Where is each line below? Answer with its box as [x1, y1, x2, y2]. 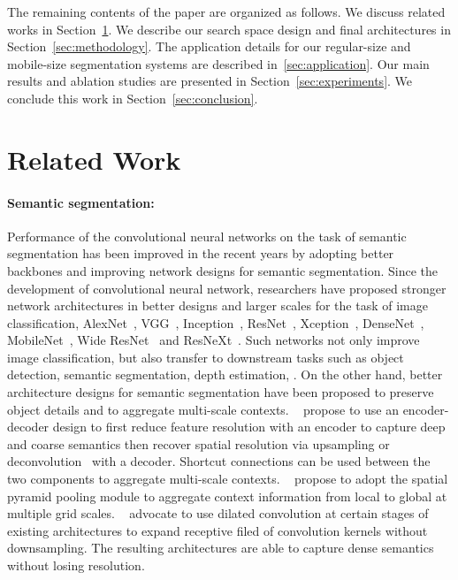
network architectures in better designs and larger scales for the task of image [7, 296, 428, 315]
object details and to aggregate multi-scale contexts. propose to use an [7, 400, 399, 418]
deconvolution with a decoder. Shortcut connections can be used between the [7, 452, 431, 470]
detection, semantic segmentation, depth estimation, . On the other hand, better [7, 365, 443, 384]
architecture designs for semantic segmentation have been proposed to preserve [7, 383, 434, 401]
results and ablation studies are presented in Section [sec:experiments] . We [7, 72, 413, 90]
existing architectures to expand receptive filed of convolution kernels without [7, 521, 428, 539]
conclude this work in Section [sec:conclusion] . [7, 88, 258, 107]
